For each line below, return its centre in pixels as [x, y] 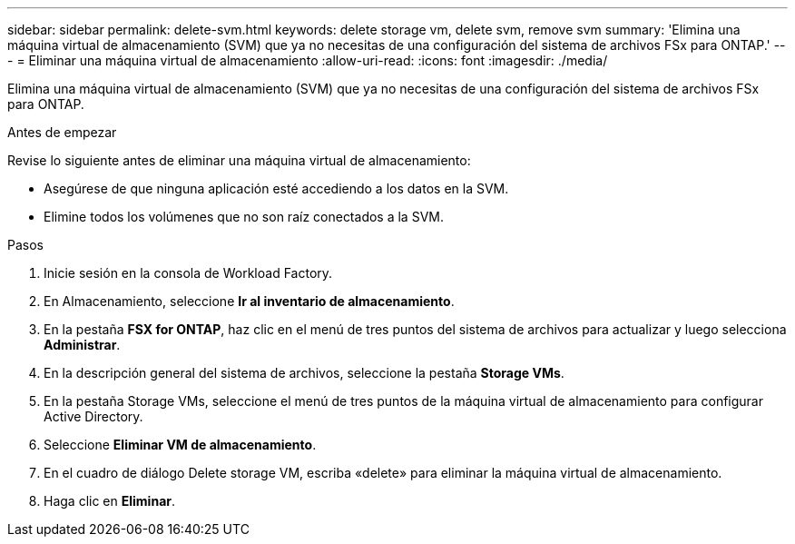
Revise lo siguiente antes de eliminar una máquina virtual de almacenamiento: [239, 160]
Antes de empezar [62, 132]
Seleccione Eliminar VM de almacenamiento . [180, 445]
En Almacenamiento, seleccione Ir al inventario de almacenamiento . [249, 301]
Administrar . [82, 345]
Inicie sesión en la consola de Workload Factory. [188, 273]
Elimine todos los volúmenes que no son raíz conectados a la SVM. [244, 217]
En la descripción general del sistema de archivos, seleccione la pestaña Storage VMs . [304, 373]
